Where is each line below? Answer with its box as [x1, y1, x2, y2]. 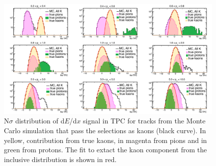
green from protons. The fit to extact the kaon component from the [4, 144, 207, 155]
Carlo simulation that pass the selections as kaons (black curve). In [4, 125, 206, 136]
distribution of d [15, 116, 65, 126]
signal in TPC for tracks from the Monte [83, 116, 206, 126]
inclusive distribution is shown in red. [4, 154, 117, 164]
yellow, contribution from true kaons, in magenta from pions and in [4, 135, 207, 145]
